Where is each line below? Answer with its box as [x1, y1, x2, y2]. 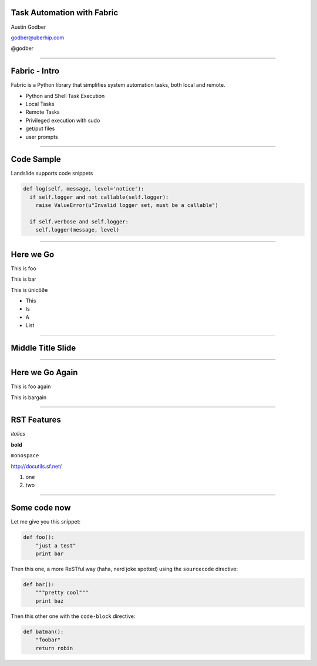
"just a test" [35, 542, 76, 549]
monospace [11, 452, 39, 459]
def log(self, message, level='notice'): [23, 185, 144, 192]
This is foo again [11, 383, 51, 390]
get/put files [25, 125, 55, 132]
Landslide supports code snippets [11, 170, 93, 177]
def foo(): [23, 534, 55, 541]
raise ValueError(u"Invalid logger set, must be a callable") [35, 202, 218, 209]
